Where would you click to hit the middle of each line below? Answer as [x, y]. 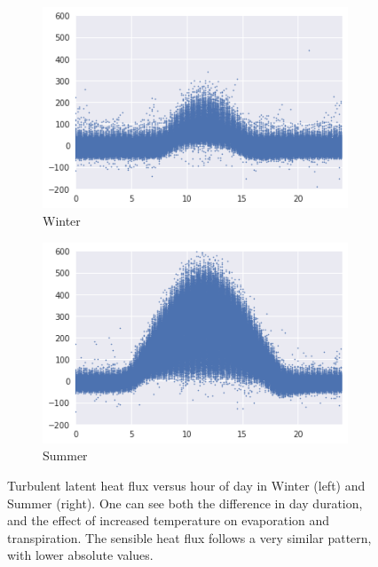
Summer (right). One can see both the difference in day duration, [185, 503]
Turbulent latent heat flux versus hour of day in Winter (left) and [186, 486]
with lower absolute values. [80, 555]
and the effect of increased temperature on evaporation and [169, 520]
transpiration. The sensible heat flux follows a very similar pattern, [189, 537]
